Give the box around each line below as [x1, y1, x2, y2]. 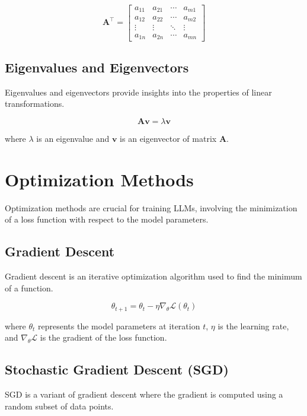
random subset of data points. [5, 399, 114, 412]
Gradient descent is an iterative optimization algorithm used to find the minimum [5, 270, 302, 282]
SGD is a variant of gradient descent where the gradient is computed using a [5, 388, 283, 401]
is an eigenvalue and [36, 132, 110, 144]
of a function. [5, 281, 53, 294]
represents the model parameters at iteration [38, 319, 200, 332]
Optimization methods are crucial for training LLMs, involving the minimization [5, 201, 298, 214]
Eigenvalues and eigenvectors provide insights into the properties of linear [5, 85, 272, 98]
